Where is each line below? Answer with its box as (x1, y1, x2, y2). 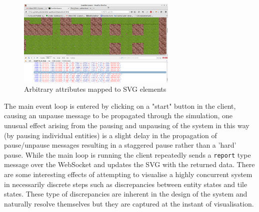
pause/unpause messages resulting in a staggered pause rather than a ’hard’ (4, 140, 236, 150)
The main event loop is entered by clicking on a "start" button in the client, (4, 100, 236, 111)
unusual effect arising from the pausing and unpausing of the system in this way (4, 120, 249, 131)
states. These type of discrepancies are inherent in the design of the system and (4, 189, 247, 199)
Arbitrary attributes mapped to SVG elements (24, 84, 166, 94)
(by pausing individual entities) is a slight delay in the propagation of (4, 130, 217, 140)
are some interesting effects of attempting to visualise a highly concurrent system (4, 169, 252, 180)
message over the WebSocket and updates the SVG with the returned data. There (4, 159, 255, 170)
